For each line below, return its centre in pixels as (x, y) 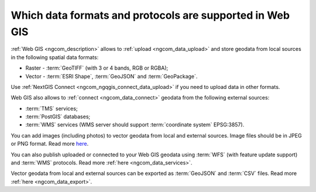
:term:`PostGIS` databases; (58, 116)
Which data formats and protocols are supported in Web (150, 15)
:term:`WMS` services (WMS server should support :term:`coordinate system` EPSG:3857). (135, 125)
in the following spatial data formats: (55, 57)
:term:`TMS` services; (52, 108)
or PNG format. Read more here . (50, 144)
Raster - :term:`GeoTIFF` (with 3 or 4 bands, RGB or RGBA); (97, 68)
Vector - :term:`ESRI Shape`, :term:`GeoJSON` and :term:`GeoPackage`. (111, 76)
